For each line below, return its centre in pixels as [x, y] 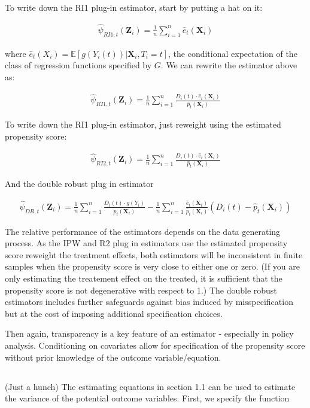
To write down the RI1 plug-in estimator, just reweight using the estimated [143, 124]
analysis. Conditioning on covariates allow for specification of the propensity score [155, 345]
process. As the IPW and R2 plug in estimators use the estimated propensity [146, 243]
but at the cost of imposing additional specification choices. [114, 313]
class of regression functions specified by [78, 65]
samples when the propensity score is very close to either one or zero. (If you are [152, 266]
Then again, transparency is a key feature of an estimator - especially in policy [149, 333]
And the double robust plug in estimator [79, 184]
